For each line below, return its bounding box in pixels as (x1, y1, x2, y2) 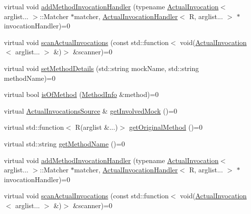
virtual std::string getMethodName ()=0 (4, 138, 125, 148)
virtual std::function (4, 122, 64, 132)
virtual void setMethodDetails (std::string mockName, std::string (4, 63, 199, 73)
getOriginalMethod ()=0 (129, 122, 203, 132)
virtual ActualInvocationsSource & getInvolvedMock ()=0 (4, 105, 177, 116)
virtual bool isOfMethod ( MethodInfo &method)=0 (4, 89, 159, 99)
